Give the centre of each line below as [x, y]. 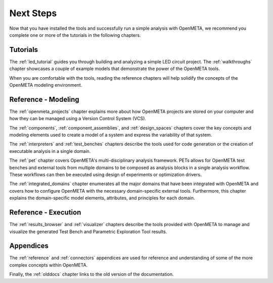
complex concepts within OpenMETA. [49, 265]
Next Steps [33, 13]
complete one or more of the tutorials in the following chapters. [75, 35]
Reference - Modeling [44, 99]
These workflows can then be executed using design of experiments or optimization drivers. [105, 175]
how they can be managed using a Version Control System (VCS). [78, 119]
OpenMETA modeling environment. [46, 85]
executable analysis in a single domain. [50, 151]
